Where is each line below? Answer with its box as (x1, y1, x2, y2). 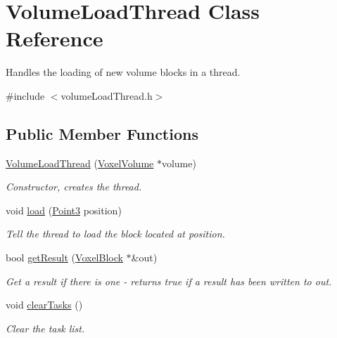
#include (6, 88, 45, 103)
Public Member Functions (6, 122, 198, 144)
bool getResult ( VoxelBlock (6, 250, 123, 265)
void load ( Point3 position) (6, 202, 122, 217)
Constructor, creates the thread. (6, 179, 142, 194)
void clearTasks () (6, 297, 83, 312)
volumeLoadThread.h (61, 88, 153, 103)
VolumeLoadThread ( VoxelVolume (6, 155, 154, 170)
